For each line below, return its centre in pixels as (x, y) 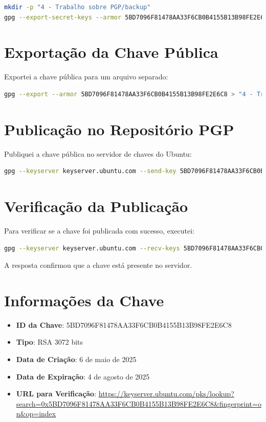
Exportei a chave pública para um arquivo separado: (86, 77)
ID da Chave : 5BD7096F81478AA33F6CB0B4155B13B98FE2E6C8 (124, 324)
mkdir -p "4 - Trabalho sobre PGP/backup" (77, 7)
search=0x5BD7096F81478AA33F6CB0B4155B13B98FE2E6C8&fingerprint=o (139, 403)
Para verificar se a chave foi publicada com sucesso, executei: (99, 230)
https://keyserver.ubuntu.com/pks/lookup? (166, 394)
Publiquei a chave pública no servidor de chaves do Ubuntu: (98, 153)
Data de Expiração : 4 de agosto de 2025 (83, 376)
